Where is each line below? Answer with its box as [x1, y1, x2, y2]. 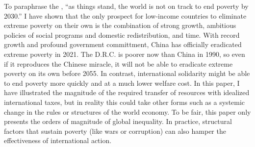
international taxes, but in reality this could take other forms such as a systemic [4, 97, 245, 107]
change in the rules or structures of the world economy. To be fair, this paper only [4, 106, 251, 117]
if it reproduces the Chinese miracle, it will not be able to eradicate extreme [4, 58, 233, 69]
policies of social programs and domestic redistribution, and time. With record [4, 29, 240, 40]
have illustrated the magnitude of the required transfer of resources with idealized [4, 87, 250, 98]
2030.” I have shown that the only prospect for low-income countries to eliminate [4, 10, 247, 21]
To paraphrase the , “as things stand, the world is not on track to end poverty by [4, 1, 249, 11]
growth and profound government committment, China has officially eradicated [4, 39, 242, 49]
